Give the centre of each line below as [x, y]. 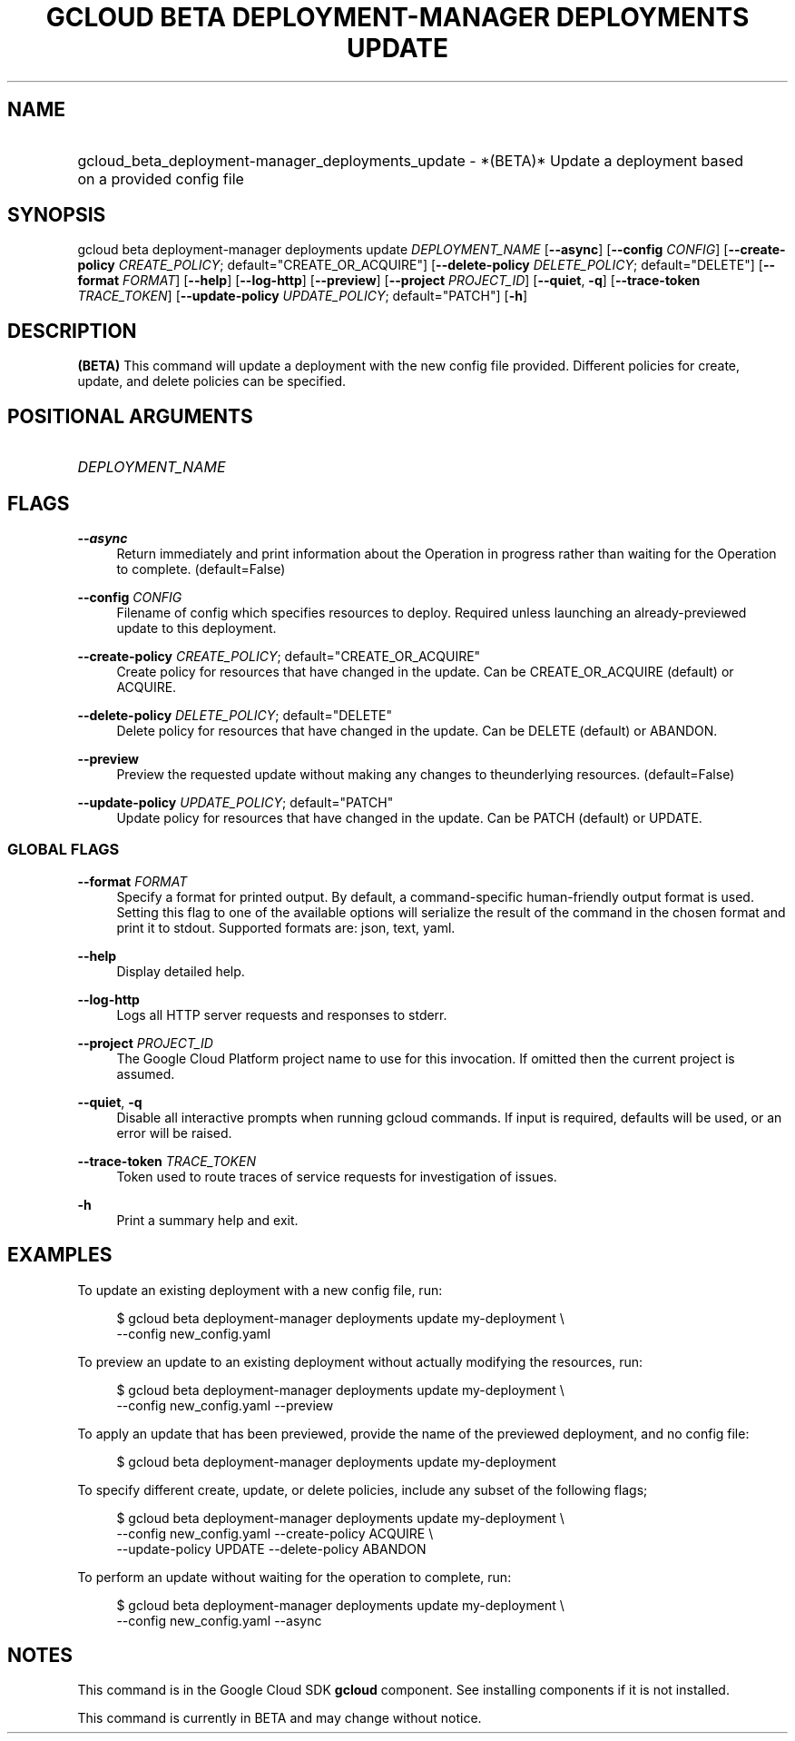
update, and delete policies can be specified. [212, 381]
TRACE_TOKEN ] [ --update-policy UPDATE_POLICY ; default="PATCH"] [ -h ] [303, 296]
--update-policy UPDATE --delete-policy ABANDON [271, 1548]
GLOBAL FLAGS [64, 850]
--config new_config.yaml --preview [225, 1405]
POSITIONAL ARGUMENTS [130, 416]
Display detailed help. [181, 971]
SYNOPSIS [57, 215]
